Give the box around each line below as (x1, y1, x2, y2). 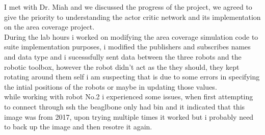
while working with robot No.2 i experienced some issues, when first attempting (4, 91, 253, 102)
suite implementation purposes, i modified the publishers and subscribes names (4, 41, 251, 52)
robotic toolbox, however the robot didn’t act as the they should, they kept (4, 61, 240, 72)
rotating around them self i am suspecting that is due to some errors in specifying (4, 71, 260, 82)
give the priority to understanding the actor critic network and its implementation (4, 11, 261, 22)
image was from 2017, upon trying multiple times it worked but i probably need (4, 111, 254, 122)
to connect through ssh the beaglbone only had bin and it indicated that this (4, 101, 245, 112)
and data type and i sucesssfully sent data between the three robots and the (4, 51, 242, 62)
